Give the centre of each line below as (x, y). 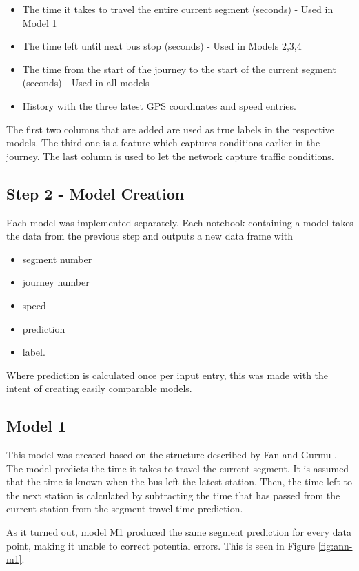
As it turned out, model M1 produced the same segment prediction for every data (179, 532)
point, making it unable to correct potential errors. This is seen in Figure (161, 545)
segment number (57, 259)
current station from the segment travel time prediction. (125, 509)
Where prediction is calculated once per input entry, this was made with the (167, 375)
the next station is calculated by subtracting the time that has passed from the (173, 495)
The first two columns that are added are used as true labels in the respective (170, 129)
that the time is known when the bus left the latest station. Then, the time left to (179, 482)
